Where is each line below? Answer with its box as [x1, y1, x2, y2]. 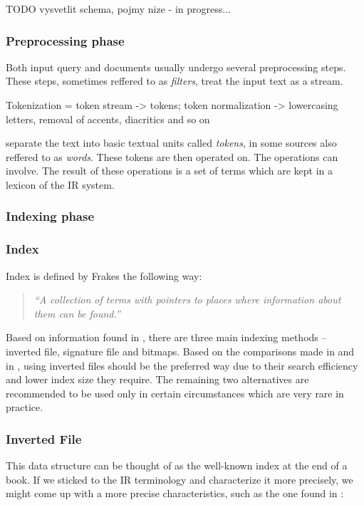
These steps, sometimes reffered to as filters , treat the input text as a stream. [6, 73, 343, 88]
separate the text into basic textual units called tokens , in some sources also [6, 135, 337, 150]
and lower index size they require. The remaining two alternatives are [6, 372, 309, 387]
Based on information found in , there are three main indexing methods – [6, 330, 327, 345]
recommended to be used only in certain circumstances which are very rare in [6, 385, 344, 400]
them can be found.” [33, 306, 120, 321]
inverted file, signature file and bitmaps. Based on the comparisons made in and [6, 344, 355, 358]
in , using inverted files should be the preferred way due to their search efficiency [6, 358, 358, 373]
